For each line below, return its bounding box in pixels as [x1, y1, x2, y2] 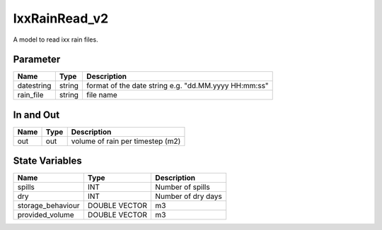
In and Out [13, 109, 60, 121]
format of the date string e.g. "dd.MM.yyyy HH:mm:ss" [86, 81, 269, 91]
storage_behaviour [17, 201, 81, 211]
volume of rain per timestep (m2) [71, 136, 181, 146]
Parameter [13, 54, 61, 66]
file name [86, 90, 118, 100]
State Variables [13, 155, 83, 167]
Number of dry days [155, 191, 222, 201]
